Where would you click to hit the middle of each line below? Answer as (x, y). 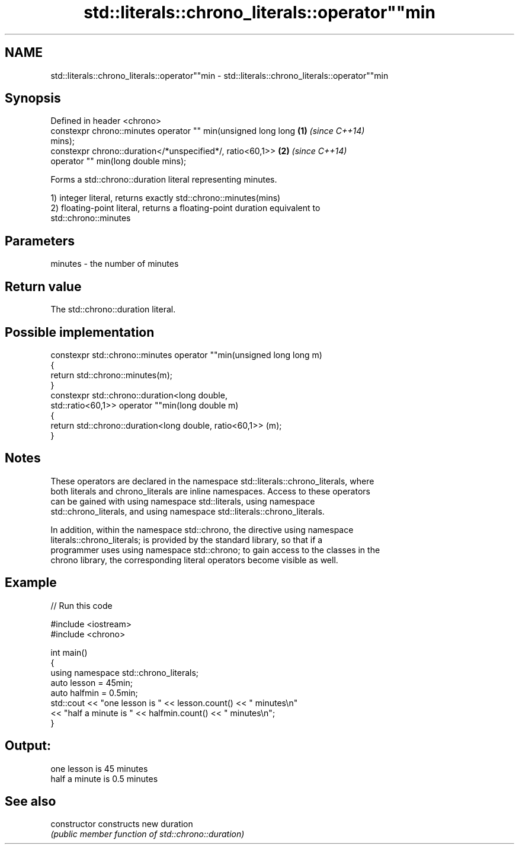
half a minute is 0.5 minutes (104, 778)
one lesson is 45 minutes (99, 768)
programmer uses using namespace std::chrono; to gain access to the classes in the (215, 550)
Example (31, 583)
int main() (69, 652)
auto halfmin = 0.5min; (94, 692)
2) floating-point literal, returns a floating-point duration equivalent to (185, 208)
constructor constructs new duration (122, 824)
